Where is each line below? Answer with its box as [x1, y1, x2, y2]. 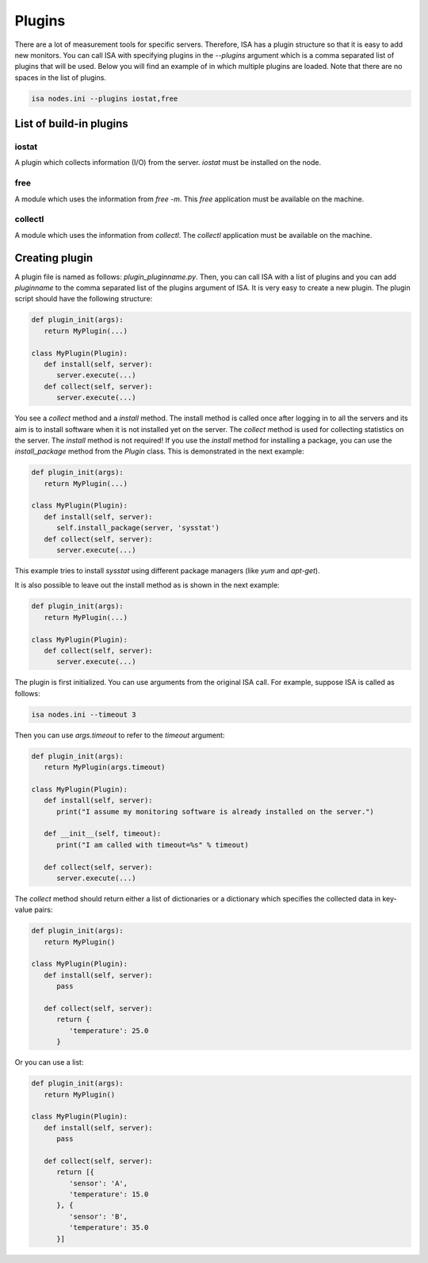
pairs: [34, 905, 53, 915]
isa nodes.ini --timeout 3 [31, 710, 136, 719]
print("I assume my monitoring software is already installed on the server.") [56, 807, 374, 816]
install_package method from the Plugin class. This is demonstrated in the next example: [14, 446, 304, 456]
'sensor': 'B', [68, 1211, 128, 1221]
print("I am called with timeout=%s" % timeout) [56, 840, 249, 849]
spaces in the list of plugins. [14, 72, 107, 82]
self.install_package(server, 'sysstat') [56, 523, 220, 533]
